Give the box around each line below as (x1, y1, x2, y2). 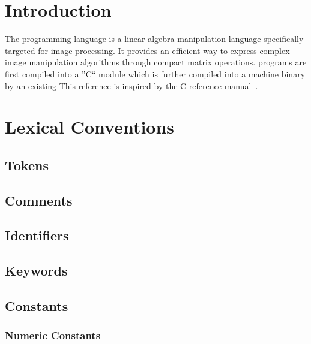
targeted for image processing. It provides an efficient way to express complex (5, 44, 290, 56)
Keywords (5, 261, 68, 280)
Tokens (5, 155, 49, 174)
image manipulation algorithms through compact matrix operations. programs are (5, 56, 307, 68)
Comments (5, 191, 73, 209)
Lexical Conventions (5, 114, 175, 139)
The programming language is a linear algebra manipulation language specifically (5, 32, 304, 45)
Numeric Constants (5, 328, 101, 343)
